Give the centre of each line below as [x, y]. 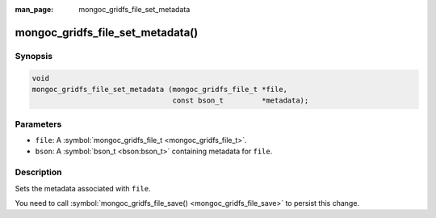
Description [38, 172]
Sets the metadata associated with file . [83, 188]
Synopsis [34, 56]
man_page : [34, 9]
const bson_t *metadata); [241, 101]
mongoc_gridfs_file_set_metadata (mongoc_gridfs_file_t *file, [160, 89]
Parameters [38, 124]
